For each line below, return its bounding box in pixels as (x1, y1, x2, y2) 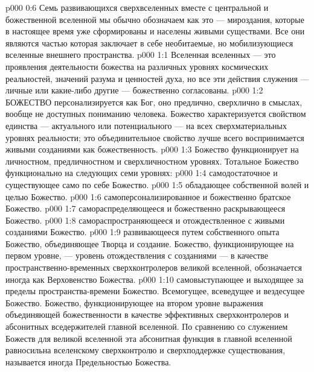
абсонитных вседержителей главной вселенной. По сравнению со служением (5, 320, 288, 333)
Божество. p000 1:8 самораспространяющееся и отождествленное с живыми (5, 213, 285, 226)
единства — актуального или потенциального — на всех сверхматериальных (5, 119, 287, 131)
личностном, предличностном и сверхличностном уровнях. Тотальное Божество (5, 154, 299, 167)
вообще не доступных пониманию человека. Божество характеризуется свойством (5, 107, 306, 120)
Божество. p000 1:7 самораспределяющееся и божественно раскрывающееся (5, 202, 286, 215)
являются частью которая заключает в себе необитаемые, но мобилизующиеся (5, 36, 293, 49)
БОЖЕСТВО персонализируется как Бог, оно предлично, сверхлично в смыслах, (5, 95, 303, 108)
